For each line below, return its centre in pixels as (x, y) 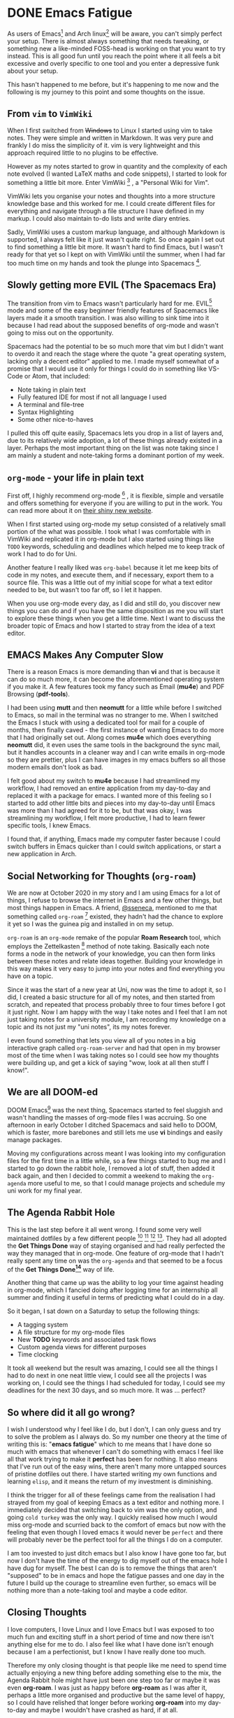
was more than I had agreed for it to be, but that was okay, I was (100, 811)
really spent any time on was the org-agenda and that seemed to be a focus (115, 1260)
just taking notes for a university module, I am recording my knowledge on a (117, 1019)
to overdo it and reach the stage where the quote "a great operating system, (117, 354)
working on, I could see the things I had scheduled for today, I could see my (116, 1383)
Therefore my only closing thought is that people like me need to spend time (117, 1665)
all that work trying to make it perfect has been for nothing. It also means (112, 1459)
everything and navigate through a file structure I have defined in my (106, 211)
